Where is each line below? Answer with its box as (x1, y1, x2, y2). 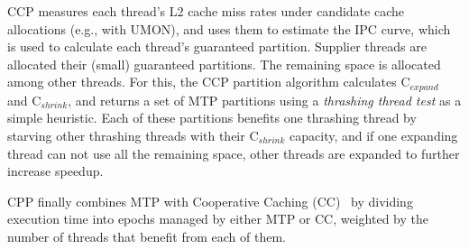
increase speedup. (7, 161, 104, 180)
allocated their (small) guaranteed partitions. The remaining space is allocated (7, 54, 441, 73)
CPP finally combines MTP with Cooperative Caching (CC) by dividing (7, 191, 413, 210)
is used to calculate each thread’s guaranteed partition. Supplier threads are (7, 37, 427, 56)
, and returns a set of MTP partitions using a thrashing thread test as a (68, 90, 462, 109)
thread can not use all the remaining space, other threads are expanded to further (7, 143, 460, 162)
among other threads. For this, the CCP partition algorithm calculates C (7, 72, 410, 91)
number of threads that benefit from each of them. (7, 226, 286, 245)
